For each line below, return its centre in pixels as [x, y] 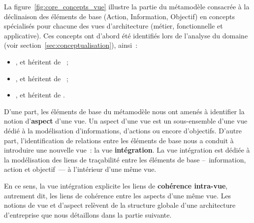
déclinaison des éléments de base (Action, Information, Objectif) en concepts [120, 16]
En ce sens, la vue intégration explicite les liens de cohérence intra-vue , [116, 185]
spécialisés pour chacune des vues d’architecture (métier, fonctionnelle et [113, 26]
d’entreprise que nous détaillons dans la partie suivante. [88, 214]
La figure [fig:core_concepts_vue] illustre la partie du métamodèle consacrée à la [127, 6]
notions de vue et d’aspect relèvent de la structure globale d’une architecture [120, 205]
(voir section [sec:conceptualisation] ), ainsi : [71, 45]
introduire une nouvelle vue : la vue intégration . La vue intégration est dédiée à [127, 150]
